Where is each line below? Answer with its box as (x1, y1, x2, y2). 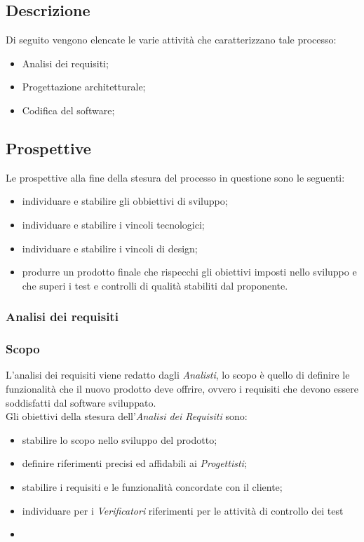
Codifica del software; (22, 102, 115, 117)
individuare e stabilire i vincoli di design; (22, 240, 198, 255)
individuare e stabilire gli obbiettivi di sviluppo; (22, 194, 228, 208)
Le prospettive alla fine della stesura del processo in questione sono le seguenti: (6, 170, 345, 184)
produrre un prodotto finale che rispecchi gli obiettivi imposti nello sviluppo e (22, 264, 357, 279)
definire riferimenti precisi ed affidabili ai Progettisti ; (22, 456, 247, 470)
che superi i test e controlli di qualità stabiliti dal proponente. (22, 278, 288, 292)
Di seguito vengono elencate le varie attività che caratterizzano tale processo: (6, 32, 337, 47)
